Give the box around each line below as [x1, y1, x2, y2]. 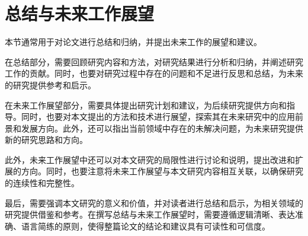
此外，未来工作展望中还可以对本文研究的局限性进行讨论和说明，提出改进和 [5, 153, 295, 165]
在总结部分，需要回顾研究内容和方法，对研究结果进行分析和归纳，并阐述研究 [5, 55, 303, 68]
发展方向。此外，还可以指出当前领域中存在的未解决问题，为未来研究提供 [21, 122, 303, 134]
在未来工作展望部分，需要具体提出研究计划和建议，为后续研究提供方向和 [5, 98, 287, 111]
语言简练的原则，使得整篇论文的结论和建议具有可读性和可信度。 [21, 219, 270, 232]
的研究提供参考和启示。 [5, 78, 96, 91]
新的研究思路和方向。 [5, 133, 88, 146]
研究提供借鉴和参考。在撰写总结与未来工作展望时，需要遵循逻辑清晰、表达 [5, 208, 295, 221]
